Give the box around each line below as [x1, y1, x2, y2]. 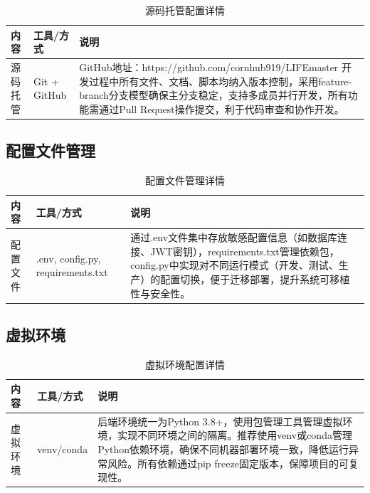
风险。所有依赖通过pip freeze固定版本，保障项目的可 [107, 455, 349, 470]
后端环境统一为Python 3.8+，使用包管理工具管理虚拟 [97, 413, 343, 428]
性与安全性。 [130, 285, 191, 300]
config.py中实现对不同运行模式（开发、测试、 [130, 258, 339, 272]
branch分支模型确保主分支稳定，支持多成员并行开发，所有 [79, 88, 348, 102]
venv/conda [37, 442, 88, 457]
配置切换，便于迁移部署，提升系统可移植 [160, 271, 350, 286]
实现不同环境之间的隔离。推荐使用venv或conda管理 [117, 428, 352, 442]
